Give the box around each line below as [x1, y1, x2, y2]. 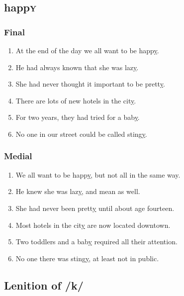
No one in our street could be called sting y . [15, 128, 147, 139]
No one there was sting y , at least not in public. [15, 253, 159, 263]
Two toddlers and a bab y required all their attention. [15, 236, 178, 247]
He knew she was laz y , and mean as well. [15, 186, 140, 197]
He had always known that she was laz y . [15, 62, 139, 72]
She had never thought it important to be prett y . [15, 79, 165, 89]
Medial [4, 150, 32, 162]
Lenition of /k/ [4, 277, 84, 293]
